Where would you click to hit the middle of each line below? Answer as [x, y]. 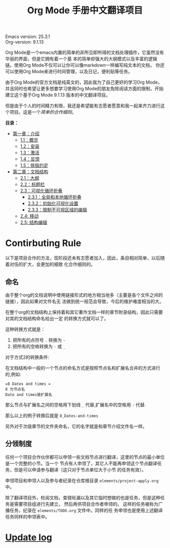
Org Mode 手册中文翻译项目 [85, 10]
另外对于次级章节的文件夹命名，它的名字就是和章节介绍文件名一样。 [76, 426]
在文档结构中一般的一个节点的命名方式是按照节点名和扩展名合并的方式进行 [83, 368]
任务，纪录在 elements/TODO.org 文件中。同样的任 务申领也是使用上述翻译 [86, 510]
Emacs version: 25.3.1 [28, 37]
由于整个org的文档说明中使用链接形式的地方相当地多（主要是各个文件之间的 [84, 295]
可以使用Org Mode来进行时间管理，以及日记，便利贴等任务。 [69, 72]
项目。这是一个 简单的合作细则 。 [43, 112]
